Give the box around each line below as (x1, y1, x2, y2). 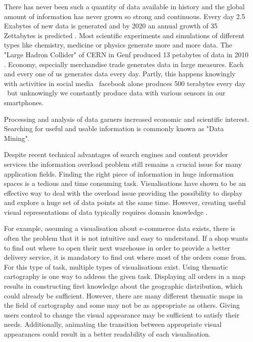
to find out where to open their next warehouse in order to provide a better (4, 242, 230, 252)
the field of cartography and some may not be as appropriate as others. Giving (4, 300, 240, 310)
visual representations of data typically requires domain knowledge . (4, 206, 208, 217)
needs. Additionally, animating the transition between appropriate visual (4, 319, 222, 329)
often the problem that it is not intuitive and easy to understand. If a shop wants (4, 233, 248, 243)
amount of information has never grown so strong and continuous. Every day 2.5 (4, 11, 245, 21)
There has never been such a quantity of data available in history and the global (4, 1, 245, 11)
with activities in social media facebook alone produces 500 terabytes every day (4, 78, 246, 88)
